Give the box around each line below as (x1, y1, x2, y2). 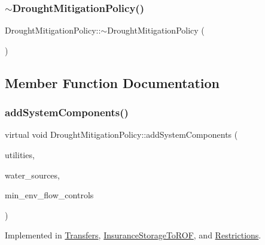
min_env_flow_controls (5, 189, 94, 201)
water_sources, (5, 168, 60, 181)
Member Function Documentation (5, 73, 220, 92)
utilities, (5, 149, 35, 161)
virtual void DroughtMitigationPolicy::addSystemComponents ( (5, 128, 238, 141)
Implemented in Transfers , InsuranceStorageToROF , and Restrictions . (5, 229, 261, 241)
